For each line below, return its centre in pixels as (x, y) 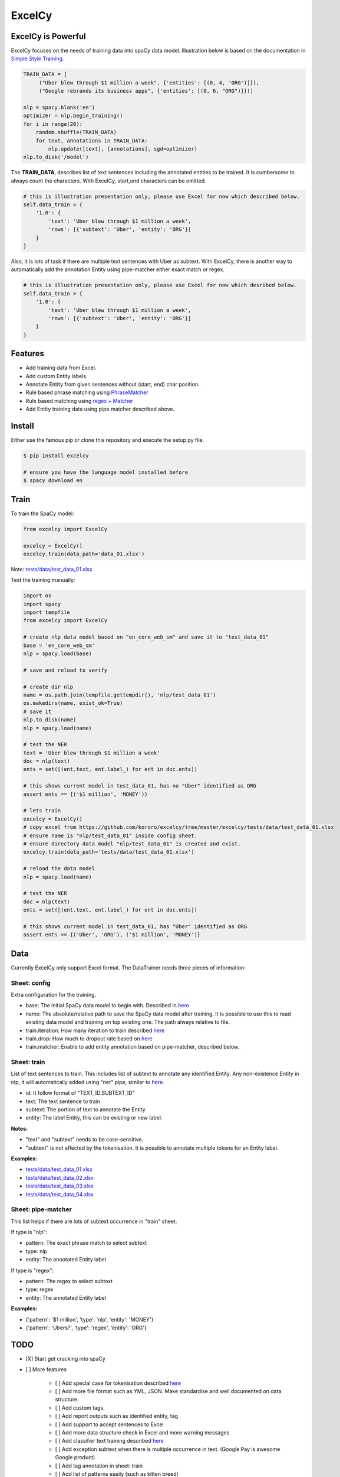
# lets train (42, 811)
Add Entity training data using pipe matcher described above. (100, 409)
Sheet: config (31, 983)
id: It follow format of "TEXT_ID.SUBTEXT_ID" (80, 1093)
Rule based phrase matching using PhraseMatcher (87, 392)
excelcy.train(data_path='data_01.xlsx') (84, 554)
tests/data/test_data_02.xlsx (60, 1177)
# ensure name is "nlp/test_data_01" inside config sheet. (110, 835)
